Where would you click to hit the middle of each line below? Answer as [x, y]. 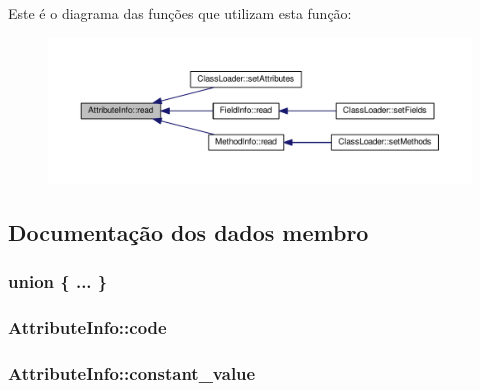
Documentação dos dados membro [188, 232]
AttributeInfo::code [87, 327]
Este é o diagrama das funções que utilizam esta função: [180, 13]
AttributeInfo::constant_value [132, 373]
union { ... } [58, 281]
